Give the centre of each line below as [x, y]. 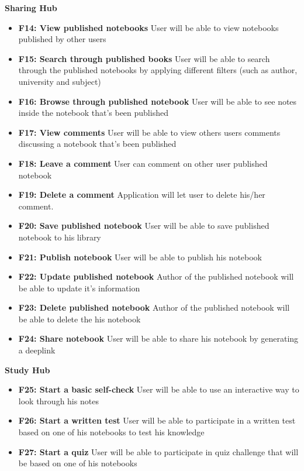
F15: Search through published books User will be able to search [144, 58]
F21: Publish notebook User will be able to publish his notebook [140, 257]
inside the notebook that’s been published [93, 113]
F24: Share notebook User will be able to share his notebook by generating [158, 338]
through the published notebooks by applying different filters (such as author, [158, 70]
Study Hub [27, 369]
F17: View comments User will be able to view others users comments [149, 132]
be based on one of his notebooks [78, 463]
